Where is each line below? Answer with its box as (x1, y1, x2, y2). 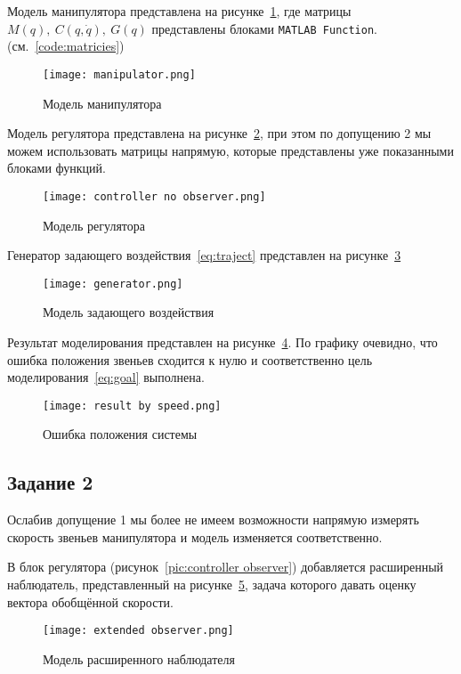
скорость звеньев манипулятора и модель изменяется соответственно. (7, 527, 383, 546)
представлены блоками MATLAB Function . (151, 19, 378, 37)
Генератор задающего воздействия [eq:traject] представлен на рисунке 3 (7, 246, 401, 264)
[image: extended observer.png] (43, 624, 234, 637)
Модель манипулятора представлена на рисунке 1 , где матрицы (7, 2, 352, 20)
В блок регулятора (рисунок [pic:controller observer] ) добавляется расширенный (7, 557, 444, 576)
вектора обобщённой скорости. (7, 592, 174, 611)
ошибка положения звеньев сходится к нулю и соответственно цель (7, 350, 373, 369)
